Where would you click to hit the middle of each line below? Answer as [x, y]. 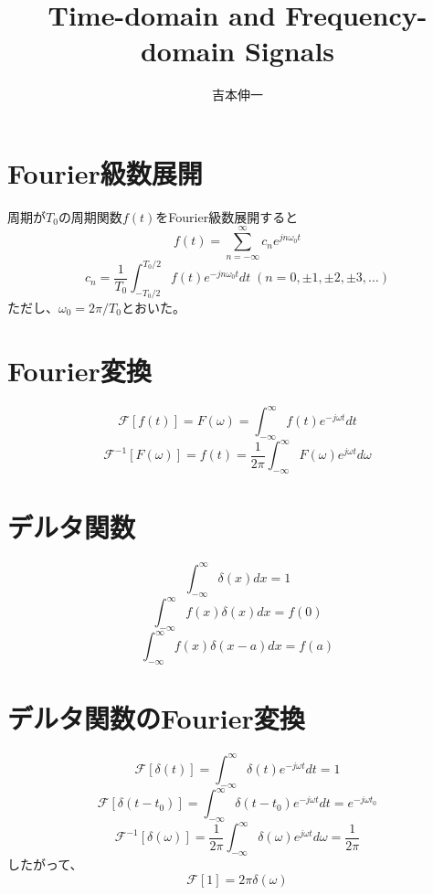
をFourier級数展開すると [227, 216]
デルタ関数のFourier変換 [156, 718]
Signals [290, 51]
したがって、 [45, 864]
